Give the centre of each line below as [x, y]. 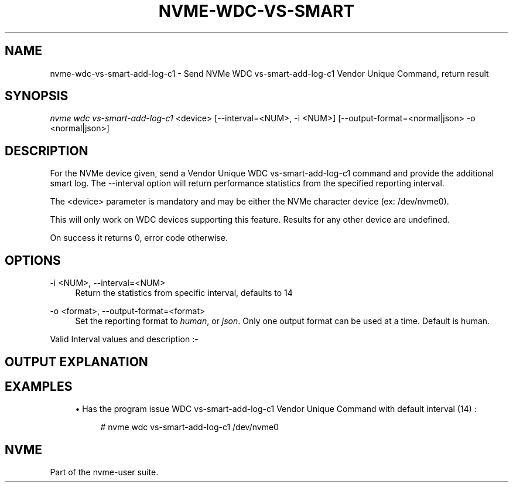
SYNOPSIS [37, 96]
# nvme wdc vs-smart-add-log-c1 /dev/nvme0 [189, 427]
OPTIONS [33, 260]
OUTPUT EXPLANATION [76, 362]
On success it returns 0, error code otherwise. [139, 238]
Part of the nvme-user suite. [104, 472]
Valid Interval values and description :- [124, 339]
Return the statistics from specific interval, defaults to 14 [184, 293]
